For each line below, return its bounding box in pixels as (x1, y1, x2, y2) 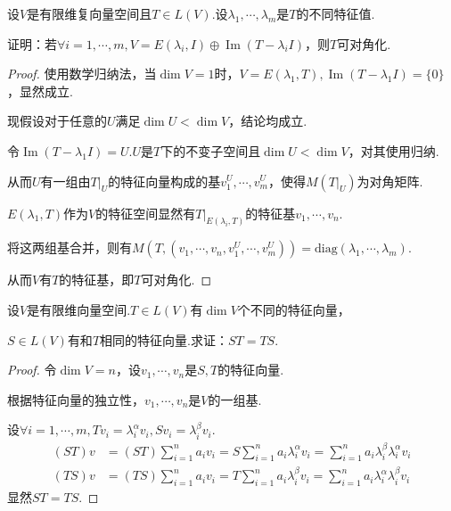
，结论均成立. (228, 111, 307, 130)
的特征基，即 (59, 270, 135, 289)
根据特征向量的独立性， (7, 390, 144, 408)
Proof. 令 (7, 360, 57, 379)
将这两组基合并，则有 (7, 238, 132, 257)
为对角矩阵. (357, 171, 423, 190)
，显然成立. (7, 81, 73, 100)
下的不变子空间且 (160, 141, 261, 160)
